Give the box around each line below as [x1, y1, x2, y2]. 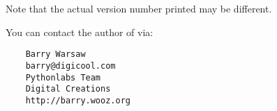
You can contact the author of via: [6, 24, 154, 39]
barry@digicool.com [25, 60, 116, 71]
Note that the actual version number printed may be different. [6, 1, 272, 15]
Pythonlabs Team [25, 72, 101, 83]
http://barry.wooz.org [25, 95, 130, 105]
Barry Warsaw [25, 49, 86, 60]
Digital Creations [25, 84, 111, 94]
